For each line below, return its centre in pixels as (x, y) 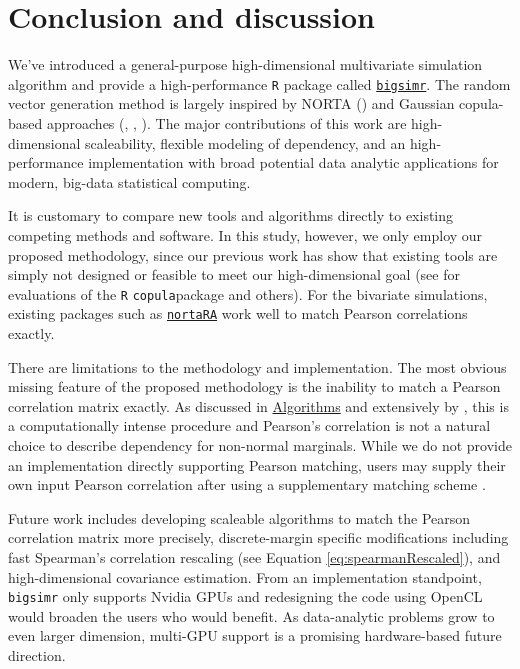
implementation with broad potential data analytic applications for (293, 162)
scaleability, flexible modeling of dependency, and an (245, 142)
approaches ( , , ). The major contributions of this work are (226, 122)
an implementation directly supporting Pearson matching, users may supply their (257, 464)
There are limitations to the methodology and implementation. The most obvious (257, 366)
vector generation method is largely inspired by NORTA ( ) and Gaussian (231, 103)
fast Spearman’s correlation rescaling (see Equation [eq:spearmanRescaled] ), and (254, 556)
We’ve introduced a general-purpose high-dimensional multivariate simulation (245, 64)
